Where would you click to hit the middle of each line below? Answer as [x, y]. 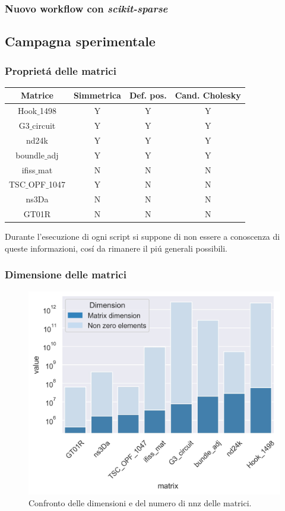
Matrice [37, 95]
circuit [44, 126]
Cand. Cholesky [208, 95]
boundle [30, 155]
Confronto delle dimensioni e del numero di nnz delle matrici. [140, 502]
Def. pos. [148, 95]
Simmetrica [97, 95]
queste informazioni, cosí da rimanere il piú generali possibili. [116, 248]
